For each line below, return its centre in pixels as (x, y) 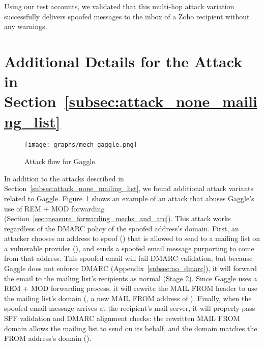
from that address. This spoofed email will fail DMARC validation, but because (128, 258)
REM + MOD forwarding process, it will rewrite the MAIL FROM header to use (131, 288)
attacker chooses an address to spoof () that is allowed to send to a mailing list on (132, 238)
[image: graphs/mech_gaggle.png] (81, 145)
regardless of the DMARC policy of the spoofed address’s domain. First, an (122, 228)
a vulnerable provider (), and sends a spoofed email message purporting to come (129, 248)
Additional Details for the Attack (123, 61)
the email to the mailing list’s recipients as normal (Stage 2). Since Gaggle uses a (131, 278)
